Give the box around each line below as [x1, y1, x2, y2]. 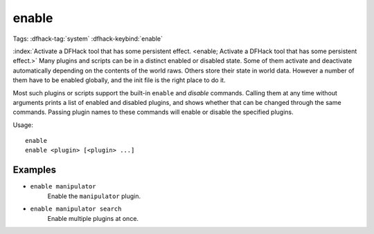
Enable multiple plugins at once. [47, 214, 139, 222]
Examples [12, 164, 57, 176]
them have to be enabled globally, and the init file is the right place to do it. [12, 76, 226, 84]
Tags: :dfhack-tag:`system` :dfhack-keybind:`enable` [12, 35, 163, 43]
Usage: [12, 121, 34, 129]
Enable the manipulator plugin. [47, 192, 141, 200]
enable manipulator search [30, 205, 122, 213]
